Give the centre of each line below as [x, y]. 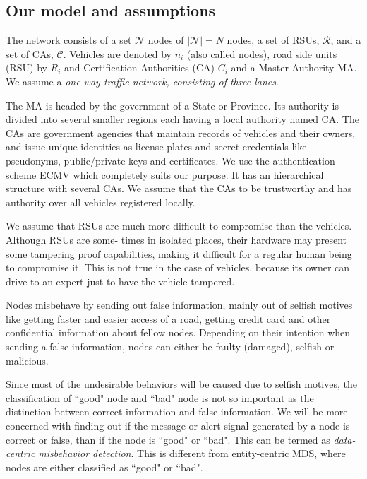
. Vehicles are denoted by [117, 53]
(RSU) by [26, 67]
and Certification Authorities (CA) [139, 67]
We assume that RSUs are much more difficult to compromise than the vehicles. [179, 226]
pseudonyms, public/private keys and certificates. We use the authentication [170, 160]
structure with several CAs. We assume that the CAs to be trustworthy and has [179, 188]
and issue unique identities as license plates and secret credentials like [156, 147]
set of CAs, [30, 53]
